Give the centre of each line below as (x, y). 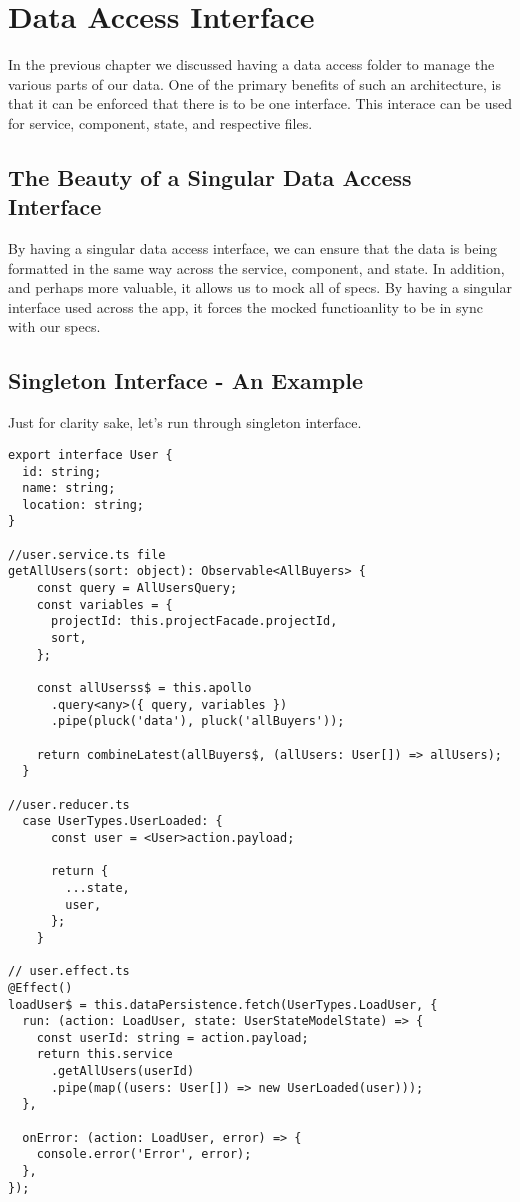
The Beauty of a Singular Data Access (210, 176)
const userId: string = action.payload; (172, 1037)
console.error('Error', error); (144, 1154)
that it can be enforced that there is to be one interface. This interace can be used (260, 103)
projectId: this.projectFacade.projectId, (194, 621)
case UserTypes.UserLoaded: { (122, 821)
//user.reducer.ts (69, 804)
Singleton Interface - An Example (186, 380)
